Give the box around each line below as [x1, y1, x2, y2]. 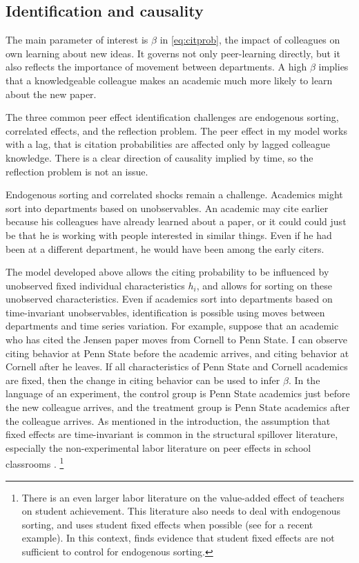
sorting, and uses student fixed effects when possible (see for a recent [21, 517, 313, 531]
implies [318, 59, 349, 74]
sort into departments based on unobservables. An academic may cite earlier [6, 200, 329, 215]
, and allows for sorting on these [196, 278, 332, 292]
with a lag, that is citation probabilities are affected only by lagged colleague [6, 137, 331, 151]
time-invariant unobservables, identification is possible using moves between [6, 305, 325, 319]
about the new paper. [6, 86, 97, 101]
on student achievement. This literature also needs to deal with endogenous [21, 504, 341, 518]
